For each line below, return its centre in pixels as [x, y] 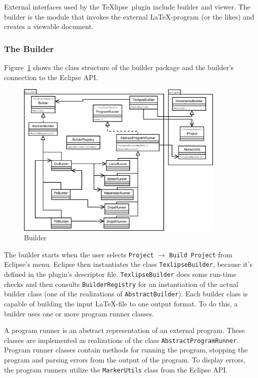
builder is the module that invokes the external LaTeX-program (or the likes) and [129, 16]
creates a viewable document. [49, 26]
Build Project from [201, 254]
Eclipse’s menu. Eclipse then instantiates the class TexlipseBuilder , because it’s [128, 264]
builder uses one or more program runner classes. [79, 313]
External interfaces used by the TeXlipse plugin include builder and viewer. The [127, 7]
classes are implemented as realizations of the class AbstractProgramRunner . [121, 340]
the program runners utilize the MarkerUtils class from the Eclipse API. [116, 369]
